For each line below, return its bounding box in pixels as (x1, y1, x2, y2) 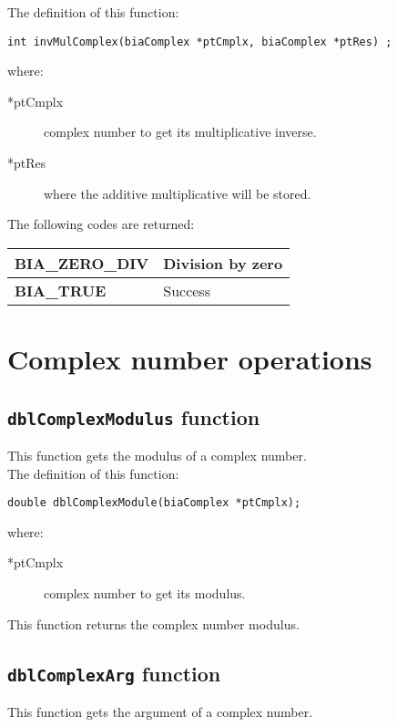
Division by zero (163, 252, 283, 274)
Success (163, 279, 210, 301)
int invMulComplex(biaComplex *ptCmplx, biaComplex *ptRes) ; (7, 35, 392, 48)
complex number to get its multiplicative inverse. (44, 122, 317, 141)
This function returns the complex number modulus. (7, 614, 300, 633)
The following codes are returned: (7, 214, 195, 234)
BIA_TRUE (15, 279, 107, 301)
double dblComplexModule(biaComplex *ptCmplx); (7, 496, 301, 510)
